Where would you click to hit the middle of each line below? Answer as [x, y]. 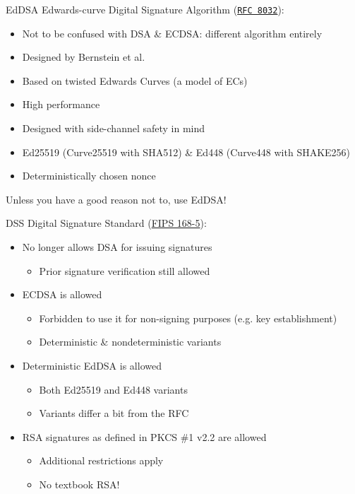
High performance [61, 104]
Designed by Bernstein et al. [84, 57]
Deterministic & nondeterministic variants [130, 342]
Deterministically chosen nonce [89, 176]
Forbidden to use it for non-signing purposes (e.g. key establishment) [188, 318]
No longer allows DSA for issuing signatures [117, 247]
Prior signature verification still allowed [125, 270]
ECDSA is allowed [62, 294]
